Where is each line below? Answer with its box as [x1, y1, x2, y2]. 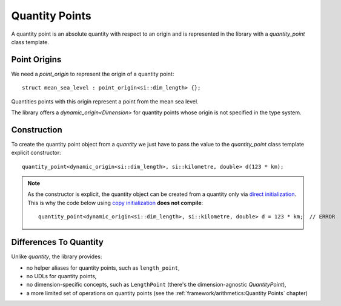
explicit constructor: [11, 149, 62, 157]
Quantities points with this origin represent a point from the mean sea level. [11, 97, 199, 105]
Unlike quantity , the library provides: [11, 253, 102, 260]
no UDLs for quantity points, [26, 272, 97, 279]
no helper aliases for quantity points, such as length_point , [26, 264, 180, 272]
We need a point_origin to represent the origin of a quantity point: [11, 70, 174, 77]
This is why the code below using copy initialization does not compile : [27, 199, 204, 206]
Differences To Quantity [11, 237, 104, 247]
